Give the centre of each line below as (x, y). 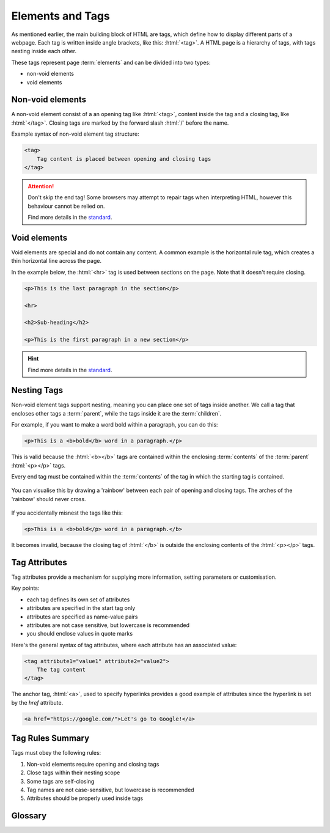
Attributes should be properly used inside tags (85, 798)
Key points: (25, 588)
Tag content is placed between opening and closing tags (124, 159)
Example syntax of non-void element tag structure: (75, 134)
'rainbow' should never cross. (49, 499)
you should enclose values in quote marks (80, 634)
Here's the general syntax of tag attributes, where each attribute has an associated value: (124, 645)
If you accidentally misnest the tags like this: (67, 513)
